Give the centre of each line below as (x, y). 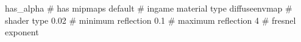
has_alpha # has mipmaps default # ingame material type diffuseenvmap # (149, 8)
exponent (22, 32)
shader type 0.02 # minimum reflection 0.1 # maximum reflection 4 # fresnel (150, 20)
